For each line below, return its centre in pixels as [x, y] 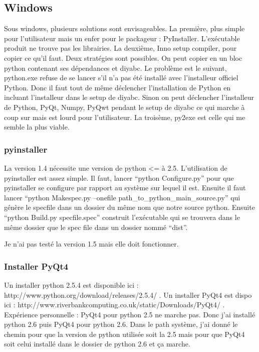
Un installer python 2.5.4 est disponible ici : [71, 284]
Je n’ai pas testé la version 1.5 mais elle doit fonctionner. [91, 244]
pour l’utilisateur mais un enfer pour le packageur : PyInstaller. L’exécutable [122, 38]
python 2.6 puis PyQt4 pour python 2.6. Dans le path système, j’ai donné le [121, 324]
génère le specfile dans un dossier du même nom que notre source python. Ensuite [129, 207]
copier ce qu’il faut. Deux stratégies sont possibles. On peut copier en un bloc [123, 57]
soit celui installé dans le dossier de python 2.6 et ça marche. [97, 344]
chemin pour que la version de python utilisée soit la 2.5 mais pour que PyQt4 [124, 334]
